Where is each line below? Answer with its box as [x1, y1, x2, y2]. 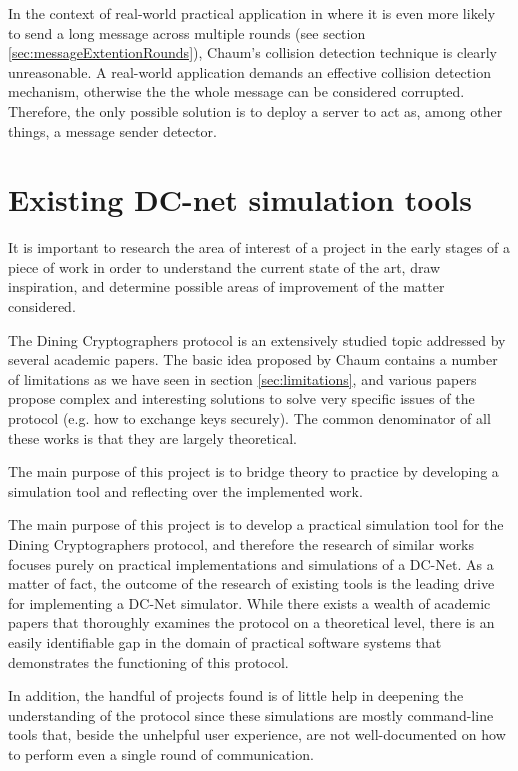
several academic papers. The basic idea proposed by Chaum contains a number [8, 349, 498, 370]
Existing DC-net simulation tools [8, 179, 473, 220]
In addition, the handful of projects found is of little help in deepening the [8, 685, 464, 706]
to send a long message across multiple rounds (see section [8, 22, 366, 43]
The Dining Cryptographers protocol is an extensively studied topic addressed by [8, 329, 506, 350]
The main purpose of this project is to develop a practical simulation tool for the [8, 514, 504, 535]
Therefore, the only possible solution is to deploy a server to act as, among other [8, 100, 503, 121]
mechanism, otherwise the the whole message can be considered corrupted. [8, 81, 465, 102]
